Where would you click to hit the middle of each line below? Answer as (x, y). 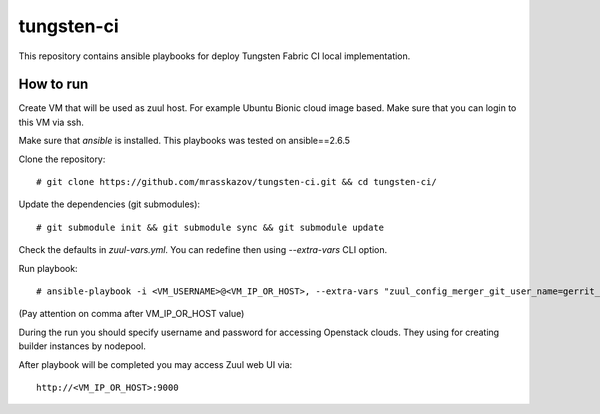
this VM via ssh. (51, 122)
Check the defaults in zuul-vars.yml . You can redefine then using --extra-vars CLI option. (203, 250)
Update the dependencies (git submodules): (109, 204)
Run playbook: (48, 268)
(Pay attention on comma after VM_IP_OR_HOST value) (131, 314)
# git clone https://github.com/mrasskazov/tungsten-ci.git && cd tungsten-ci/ (236, 182)
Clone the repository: (62, 159)
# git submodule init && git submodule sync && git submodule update (210, 227)
